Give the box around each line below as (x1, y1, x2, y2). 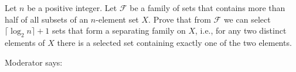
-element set (96, 13, 139, 25)
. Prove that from (148, 13, 211, 25)
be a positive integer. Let (27, 2, 117, 13)
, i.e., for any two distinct (195, 24, 287, 37)
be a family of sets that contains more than (130, 2, 285, 13)
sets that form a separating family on (52, 24, 186, 37)
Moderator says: (5, 56, 63, 68)
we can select (223, 13, 271, 25)
